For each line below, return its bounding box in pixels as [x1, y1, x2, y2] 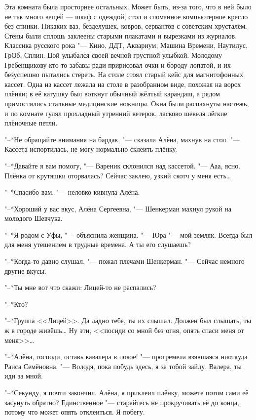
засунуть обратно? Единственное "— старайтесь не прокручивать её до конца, [4, 397, 239, 407]
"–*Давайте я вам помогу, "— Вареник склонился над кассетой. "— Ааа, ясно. [4, 160, 241, 170]
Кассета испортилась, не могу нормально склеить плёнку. [4, 144, 178, 154]
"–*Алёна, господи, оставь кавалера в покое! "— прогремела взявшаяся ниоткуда [4, 351, 248, 362]
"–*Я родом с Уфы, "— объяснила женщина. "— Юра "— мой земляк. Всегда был [4, 229, 253, 240]
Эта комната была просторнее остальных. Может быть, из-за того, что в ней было [4, 1, 252, 11]
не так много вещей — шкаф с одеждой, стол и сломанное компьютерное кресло [4, 11, 248, 21]
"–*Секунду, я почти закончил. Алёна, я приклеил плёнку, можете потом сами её [4, 387, 249, 397]
